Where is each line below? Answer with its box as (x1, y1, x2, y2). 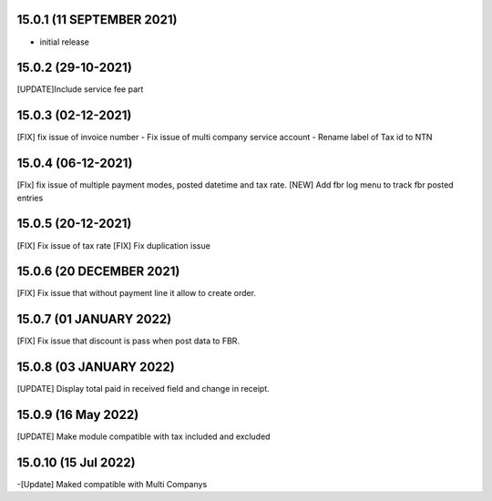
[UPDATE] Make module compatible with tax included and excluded (16, 431, 271, 442)
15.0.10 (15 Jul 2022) (16, 455, 136, 470)
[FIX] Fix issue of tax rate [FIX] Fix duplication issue (16, 240, 211, 250)
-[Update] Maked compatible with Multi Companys (16, 479, 208, 490)
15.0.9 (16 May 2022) (16, 407, 139, 423)
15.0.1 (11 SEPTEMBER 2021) (16, 12, 178, 27)
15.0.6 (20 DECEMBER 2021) (16, 264, 180, 280)
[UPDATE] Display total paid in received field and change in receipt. (16, 383, 271, 394)
